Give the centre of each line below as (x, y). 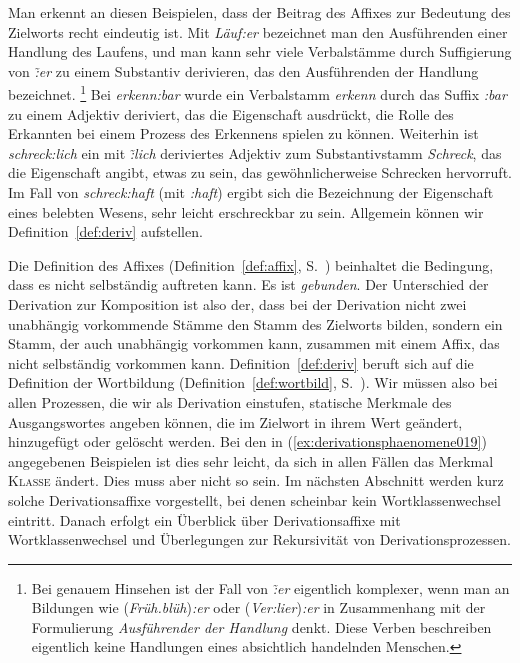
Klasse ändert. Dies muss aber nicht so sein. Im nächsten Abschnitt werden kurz (256, 480)
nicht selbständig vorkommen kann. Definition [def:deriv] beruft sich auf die (241, 362)
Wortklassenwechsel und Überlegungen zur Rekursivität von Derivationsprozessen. (259, 539)
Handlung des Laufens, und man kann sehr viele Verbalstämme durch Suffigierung (260, 51)
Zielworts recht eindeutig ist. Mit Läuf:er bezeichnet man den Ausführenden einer (258, 31)
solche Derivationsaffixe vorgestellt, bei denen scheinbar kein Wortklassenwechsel (254, 499)
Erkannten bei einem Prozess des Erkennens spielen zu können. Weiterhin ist (243, 133)
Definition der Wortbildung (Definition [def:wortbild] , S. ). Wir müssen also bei (253, 382)
